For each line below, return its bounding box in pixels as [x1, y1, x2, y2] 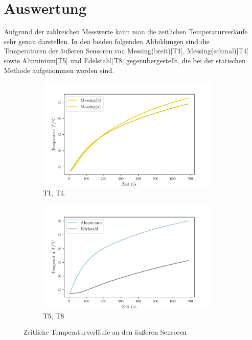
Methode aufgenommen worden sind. [4, 65, 114, 75]
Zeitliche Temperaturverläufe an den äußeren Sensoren [23, 327, 187, 337]
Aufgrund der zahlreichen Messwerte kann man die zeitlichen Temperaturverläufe [4, 26, 248, 37]
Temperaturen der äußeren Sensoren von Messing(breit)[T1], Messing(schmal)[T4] [4, 46, 249, 56]
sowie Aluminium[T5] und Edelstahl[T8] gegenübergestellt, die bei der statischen [4, 55, 246, 65]
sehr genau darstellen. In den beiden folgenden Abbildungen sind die [4, 36, 209, 46]
